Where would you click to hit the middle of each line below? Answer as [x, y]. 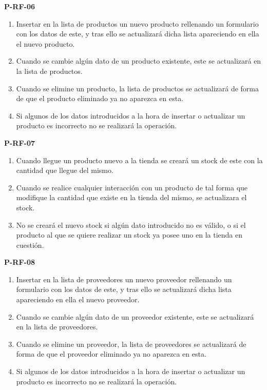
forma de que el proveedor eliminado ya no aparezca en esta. [111, 354]
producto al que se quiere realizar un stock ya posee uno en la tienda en [129, 235]
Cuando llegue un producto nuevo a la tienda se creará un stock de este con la [139, 160]
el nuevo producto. [45, 43]
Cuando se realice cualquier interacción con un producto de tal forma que [132, 187]
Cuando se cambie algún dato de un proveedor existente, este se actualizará [135, 316]
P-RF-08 [20, 262]
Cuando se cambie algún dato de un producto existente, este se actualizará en [139, 61]
